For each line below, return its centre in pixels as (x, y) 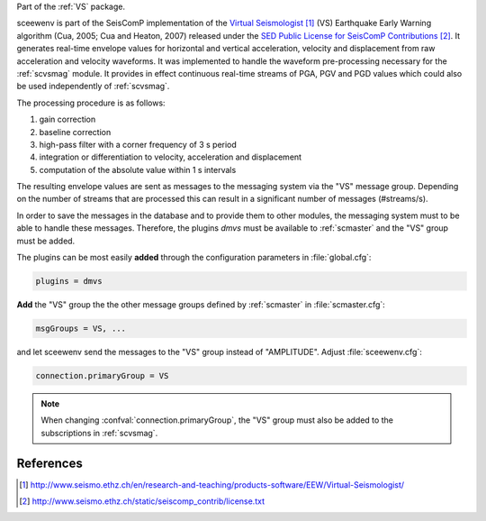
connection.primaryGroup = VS (102, 375)
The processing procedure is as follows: (91, 103)
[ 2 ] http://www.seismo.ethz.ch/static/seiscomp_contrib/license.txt (142, 501)
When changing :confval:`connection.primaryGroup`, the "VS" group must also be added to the (217, 420)
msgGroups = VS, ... (81, 328)
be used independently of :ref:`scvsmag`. (93, 87)
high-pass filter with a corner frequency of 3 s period (138, 144)
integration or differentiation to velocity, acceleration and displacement (170, 157)
